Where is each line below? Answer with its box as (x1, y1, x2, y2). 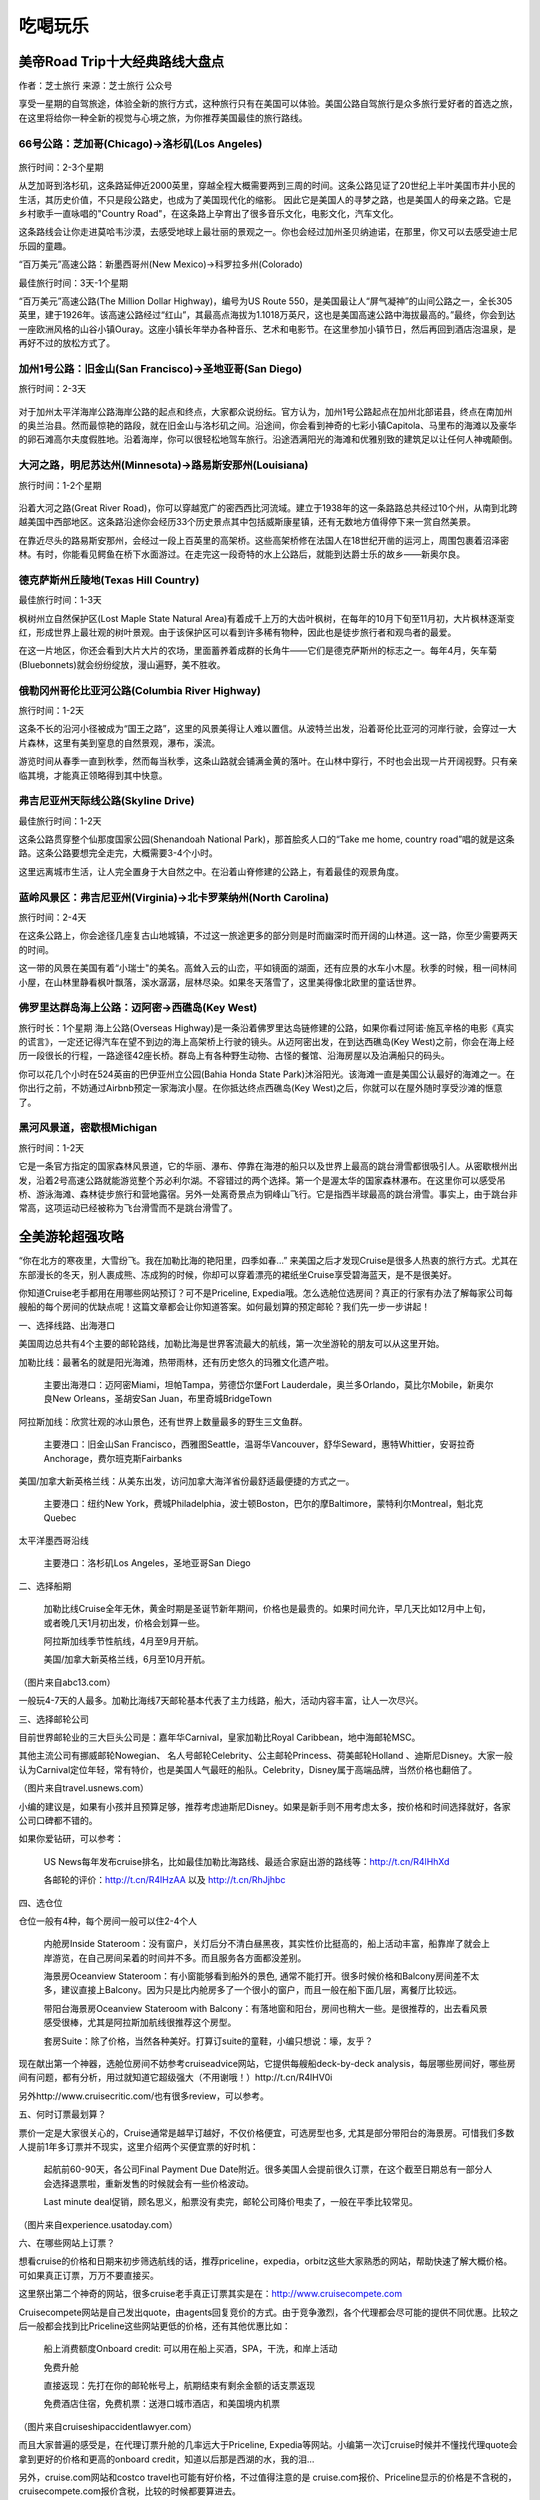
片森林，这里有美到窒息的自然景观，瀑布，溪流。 (18, 736, 220, 749)
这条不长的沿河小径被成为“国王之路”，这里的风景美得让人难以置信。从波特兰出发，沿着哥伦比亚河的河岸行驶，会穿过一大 (18, 723, 517, 735)
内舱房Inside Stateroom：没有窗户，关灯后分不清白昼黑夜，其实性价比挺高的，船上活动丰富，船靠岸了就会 (43, 1938, 482, 1950)
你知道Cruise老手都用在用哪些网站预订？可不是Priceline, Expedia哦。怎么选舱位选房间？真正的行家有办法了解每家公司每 (18, 1287, 514, 1299)
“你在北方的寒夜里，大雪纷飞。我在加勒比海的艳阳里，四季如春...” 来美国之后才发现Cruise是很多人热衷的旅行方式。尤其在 (18, 1255, 519, 1267)
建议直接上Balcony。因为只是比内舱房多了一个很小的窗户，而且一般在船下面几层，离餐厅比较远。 (60, 1984, 462, 1996)
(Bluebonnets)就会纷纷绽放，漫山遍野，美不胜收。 (18, 658, 226, 670)
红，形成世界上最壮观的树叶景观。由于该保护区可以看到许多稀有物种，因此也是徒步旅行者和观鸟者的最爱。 (18, 626, 457, 639)
